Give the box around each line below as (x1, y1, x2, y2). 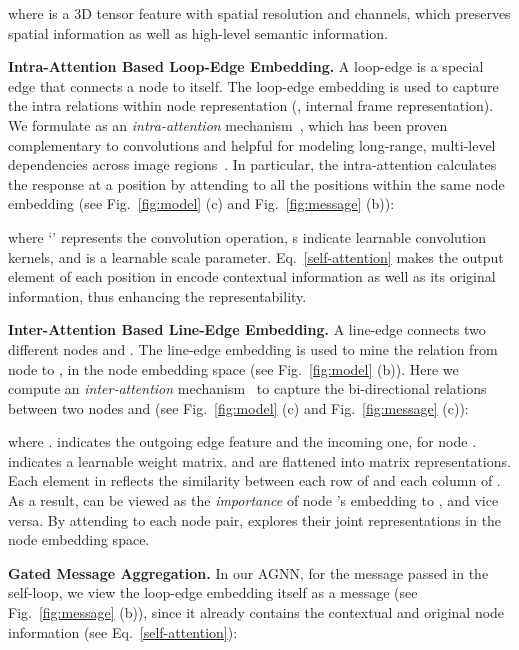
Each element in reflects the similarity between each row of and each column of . (8, 470, 501, 491)
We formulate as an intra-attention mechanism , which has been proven (8, 114, 448, 135)
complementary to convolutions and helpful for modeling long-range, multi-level (8, 134, 496, 155)
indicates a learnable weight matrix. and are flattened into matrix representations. (8, 450, 511, 471)
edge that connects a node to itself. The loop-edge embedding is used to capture (8, 75, 499, 96)
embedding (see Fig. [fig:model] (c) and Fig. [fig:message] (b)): (8, 193, 395, 214)
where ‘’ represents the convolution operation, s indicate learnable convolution (8, 226, 487, 247)
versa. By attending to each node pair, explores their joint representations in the (8, 509, 502, 530)
